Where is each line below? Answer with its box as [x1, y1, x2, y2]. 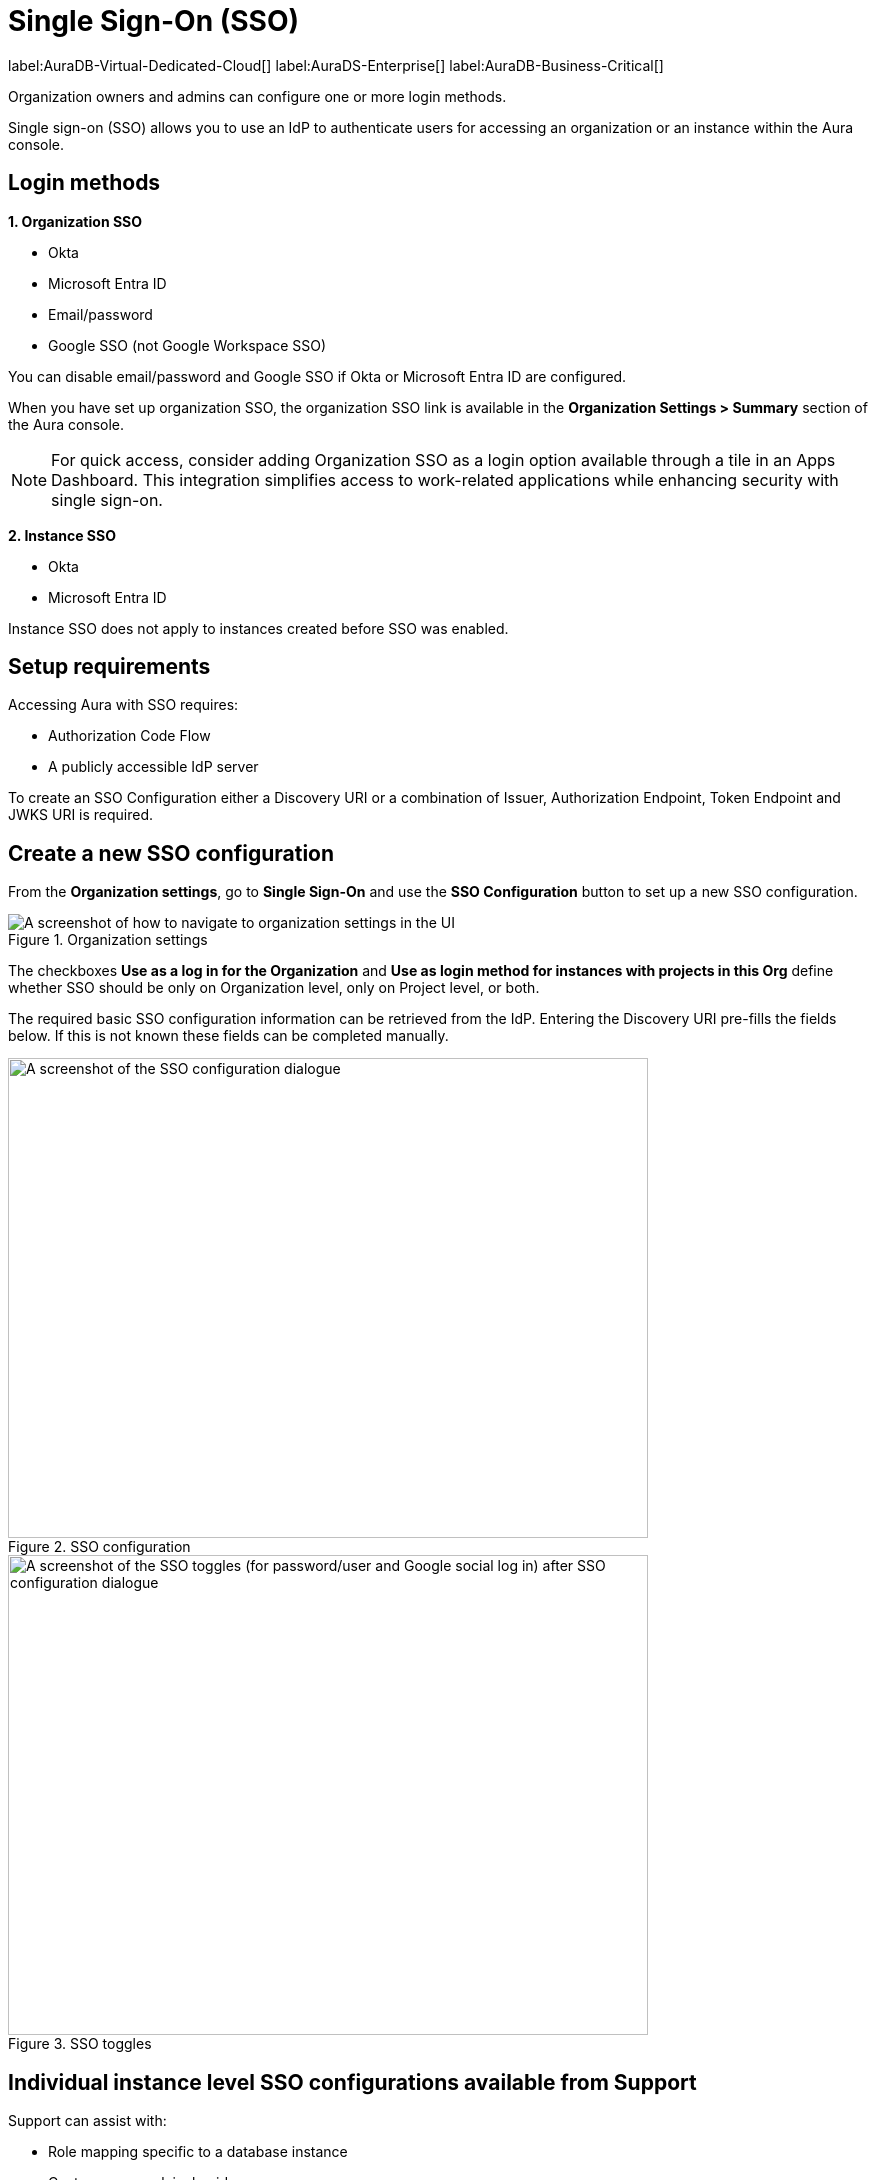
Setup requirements [8, 654, 211, 680]
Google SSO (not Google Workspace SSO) [48, 336, 327, 354]
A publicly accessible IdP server [48, 758, 259, 776]
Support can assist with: [8, 2112, 167, 2130]
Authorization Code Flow [48, 727, 211, 745]
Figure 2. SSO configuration [8, 1538, 191, 1556]
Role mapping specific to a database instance [48, 2143, 348, 2161]
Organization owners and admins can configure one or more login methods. [8, 87, 507, 105]
